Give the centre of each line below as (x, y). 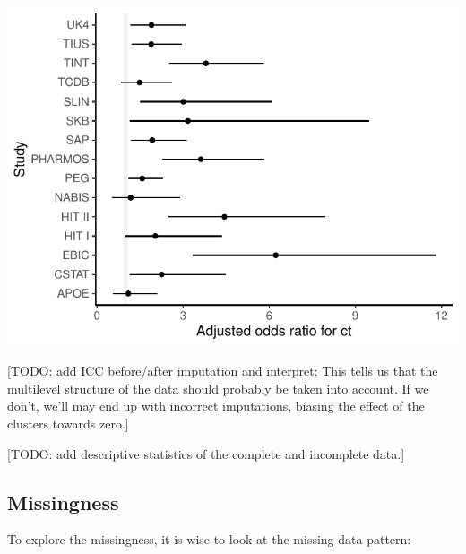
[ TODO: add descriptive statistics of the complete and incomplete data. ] (206, 453)
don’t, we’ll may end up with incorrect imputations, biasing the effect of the (216, 406)
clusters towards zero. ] (68, 424)
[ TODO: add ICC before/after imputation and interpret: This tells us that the (223, 371)
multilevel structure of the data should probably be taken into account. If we (218, 388)
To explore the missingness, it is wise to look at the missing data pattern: (209, 539)
